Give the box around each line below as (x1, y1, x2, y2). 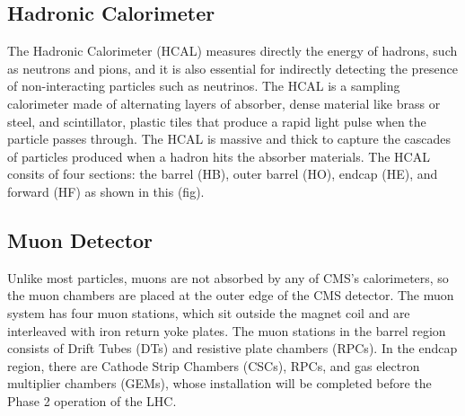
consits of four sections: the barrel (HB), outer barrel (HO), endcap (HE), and (7, 164, 438, 183)
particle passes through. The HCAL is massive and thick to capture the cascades (7, 129, 451, 148)
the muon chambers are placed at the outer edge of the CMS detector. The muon (7, 286, 454, 305)
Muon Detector (7, 226, 154, 253)
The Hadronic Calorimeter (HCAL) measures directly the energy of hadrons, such (7, 41, 458, 60)
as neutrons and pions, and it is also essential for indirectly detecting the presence (7, 58, 459, 77)
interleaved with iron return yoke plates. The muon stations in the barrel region (7, 321, 446, 340)
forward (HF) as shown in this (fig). (7, 181, 205, 200)
